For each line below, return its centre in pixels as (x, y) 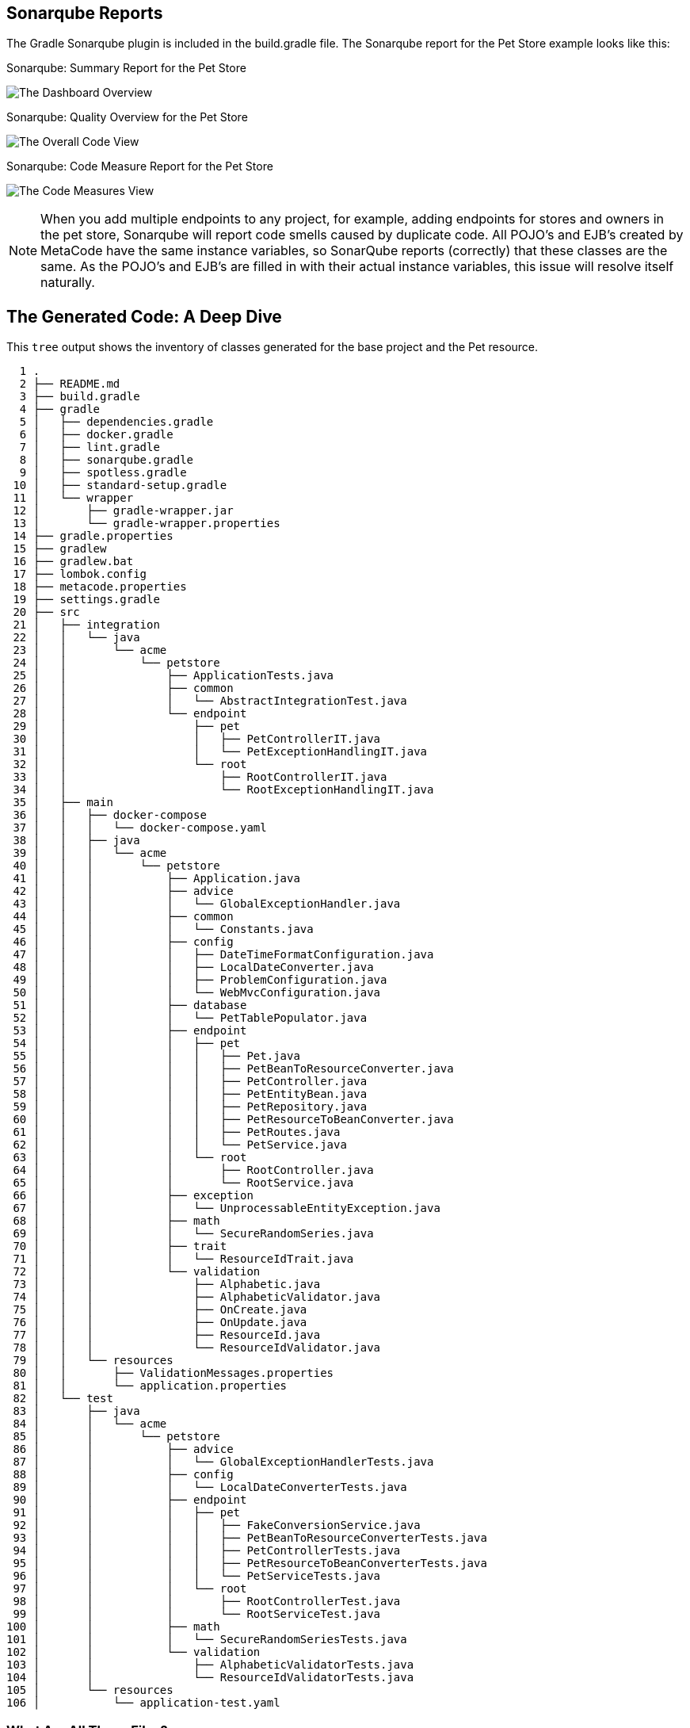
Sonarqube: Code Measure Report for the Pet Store (140, 166)
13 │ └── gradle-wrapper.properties (147, 524)
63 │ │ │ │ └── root (130, 1158)
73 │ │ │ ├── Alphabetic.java (167, 1285)
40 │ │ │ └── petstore (116, 866)
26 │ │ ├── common (123, 688)
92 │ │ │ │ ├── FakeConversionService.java (217, 1525)
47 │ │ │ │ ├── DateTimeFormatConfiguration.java (223, 955)
